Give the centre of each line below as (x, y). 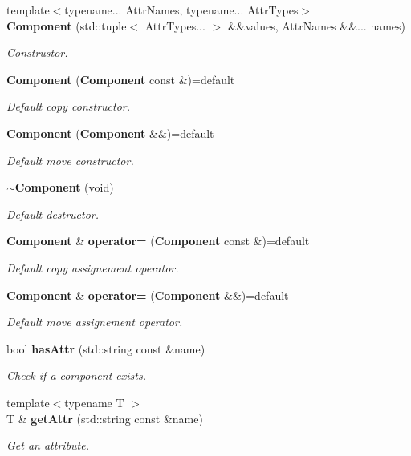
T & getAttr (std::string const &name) (105, 418)
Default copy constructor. (69, 106)
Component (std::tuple (67, 25)
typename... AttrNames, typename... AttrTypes (181, 10)
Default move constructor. (70, 160)
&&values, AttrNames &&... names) (317, 25)
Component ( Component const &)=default (121, 79)
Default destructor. (53, 214)
